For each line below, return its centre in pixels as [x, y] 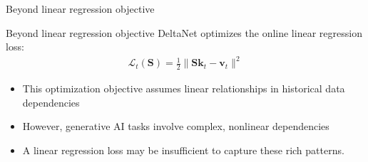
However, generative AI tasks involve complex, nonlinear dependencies [176, 126]
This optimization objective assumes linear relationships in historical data [184, 88]
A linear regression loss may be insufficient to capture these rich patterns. [183, 150]
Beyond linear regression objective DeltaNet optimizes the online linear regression [184, 32]
